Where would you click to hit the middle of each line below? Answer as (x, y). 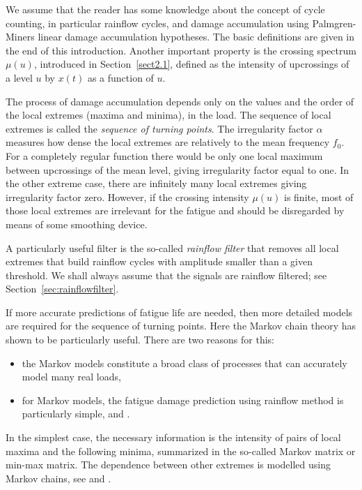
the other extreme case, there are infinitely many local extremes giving (156, 183)
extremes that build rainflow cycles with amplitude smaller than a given (159, 261)
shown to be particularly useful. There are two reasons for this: (140, 340)
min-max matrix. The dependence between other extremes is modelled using (168, 465)
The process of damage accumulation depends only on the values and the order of (180, 101)
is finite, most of (318, 196)
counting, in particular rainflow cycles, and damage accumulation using (157, 23)
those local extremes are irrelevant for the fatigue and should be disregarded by (175, 210)
